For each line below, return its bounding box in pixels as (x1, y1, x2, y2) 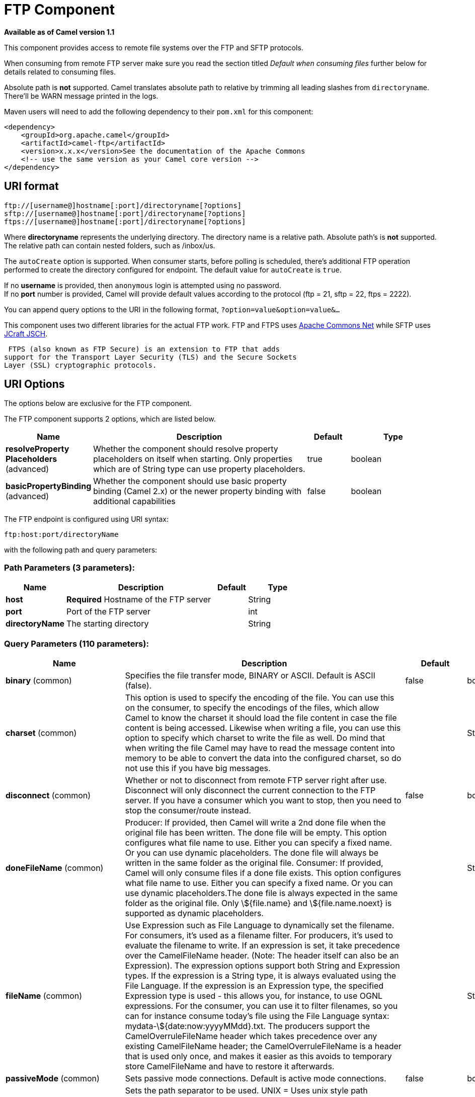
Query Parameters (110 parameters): (4, 638, 149, 649)
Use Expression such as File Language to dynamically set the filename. (125, 920, 394, 930)
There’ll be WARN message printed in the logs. (4, 91, 159, 100)
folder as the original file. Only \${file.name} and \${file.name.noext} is (125, 898, 392, 908)
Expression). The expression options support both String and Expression (125, 960, 400, 971)
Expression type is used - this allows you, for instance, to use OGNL (125, 990, 383, 1001)
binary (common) (6, 675, 72, 685)
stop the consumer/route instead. (125, 805, 251, 815)
